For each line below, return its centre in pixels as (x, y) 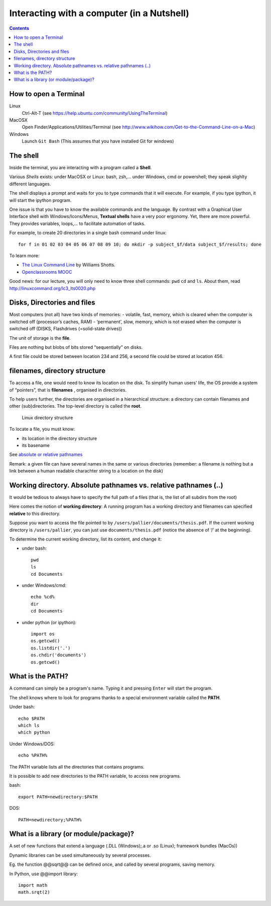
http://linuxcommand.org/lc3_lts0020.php (52, 288)
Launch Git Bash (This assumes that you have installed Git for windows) (98, 141)
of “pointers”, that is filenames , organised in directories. (68, 390)
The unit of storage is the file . (40, 338)
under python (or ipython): (49, 622)
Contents (19, 28)
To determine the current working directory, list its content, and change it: (86, 539)
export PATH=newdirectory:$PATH (58, 797)
